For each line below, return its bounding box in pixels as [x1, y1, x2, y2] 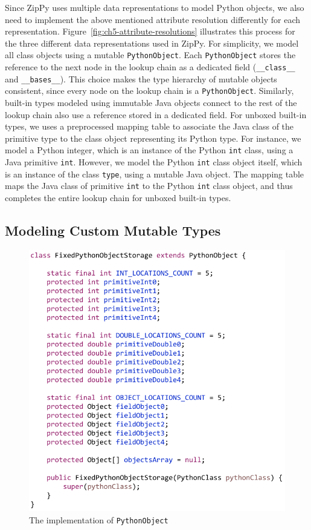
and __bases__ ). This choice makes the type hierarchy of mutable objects [5, 72, 277, 85]
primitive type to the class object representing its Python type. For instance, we [5, 131, 301, 144]
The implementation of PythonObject [29, 514, 168, 526]
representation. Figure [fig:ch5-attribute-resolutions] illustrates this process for [5, 25, 295, 38]
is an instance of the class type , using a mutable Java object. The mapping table [5, 167, 304, 180]
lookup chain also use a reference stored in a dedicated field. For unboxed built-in [5, 108, 307, 121]
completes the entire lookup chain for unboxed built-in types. [5, 191, 231, 204]
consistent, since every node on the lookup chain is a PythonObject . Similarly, [5, 84, 294, 97]
